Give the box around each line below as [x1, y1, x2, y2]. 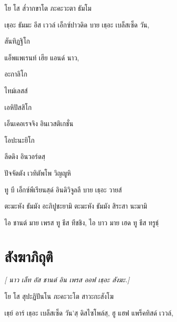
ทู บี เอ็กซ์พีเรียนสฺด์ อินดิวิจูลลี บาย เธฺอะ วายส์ [4, 184, 122, 194]
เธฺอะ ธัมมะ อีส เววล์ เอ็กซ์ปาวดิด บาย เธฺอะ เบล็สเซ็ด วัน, [4, 19, 150, 29]
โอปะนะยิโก [4, 134, 35, 145]
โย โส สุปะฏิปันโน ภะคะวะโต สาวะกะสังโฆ [4, 291, 114, 301]
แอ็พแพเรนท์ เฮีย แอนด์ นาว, [4, 52, 79, 62]
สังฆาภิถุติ [4, 246, 53, 266]
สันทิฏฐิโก [4, 36, 30, 46]
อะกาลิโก [4, 69, 27, 79]
